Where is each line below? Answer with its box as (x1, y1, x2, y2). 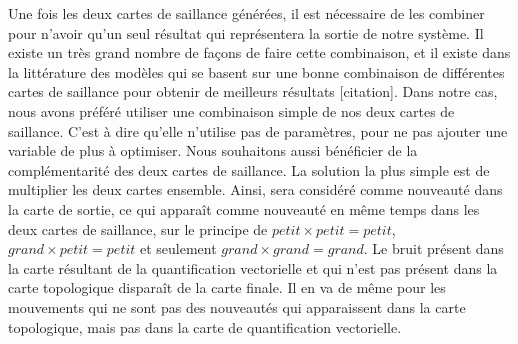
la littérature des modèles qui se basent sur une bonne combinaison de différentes (8, 61, 505, 82)
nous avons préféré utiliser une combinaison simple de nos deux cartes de (8, 100, 455, 121)
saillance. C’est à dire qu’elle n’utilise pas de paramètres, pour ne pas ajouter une (8, 120, 508, 141)
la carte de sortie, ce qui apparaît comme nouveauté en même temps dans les (8, 198, 480, 219)
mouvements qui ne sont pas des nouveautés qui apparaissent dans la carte (8, 296, 466, 317)
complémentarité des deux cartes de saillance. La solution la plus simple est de (8, 159, 490, 180)
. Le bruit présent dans (363, 238, 504, 259)
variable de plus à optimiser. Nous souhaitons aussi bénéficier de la (8, 140, 418, 161)
